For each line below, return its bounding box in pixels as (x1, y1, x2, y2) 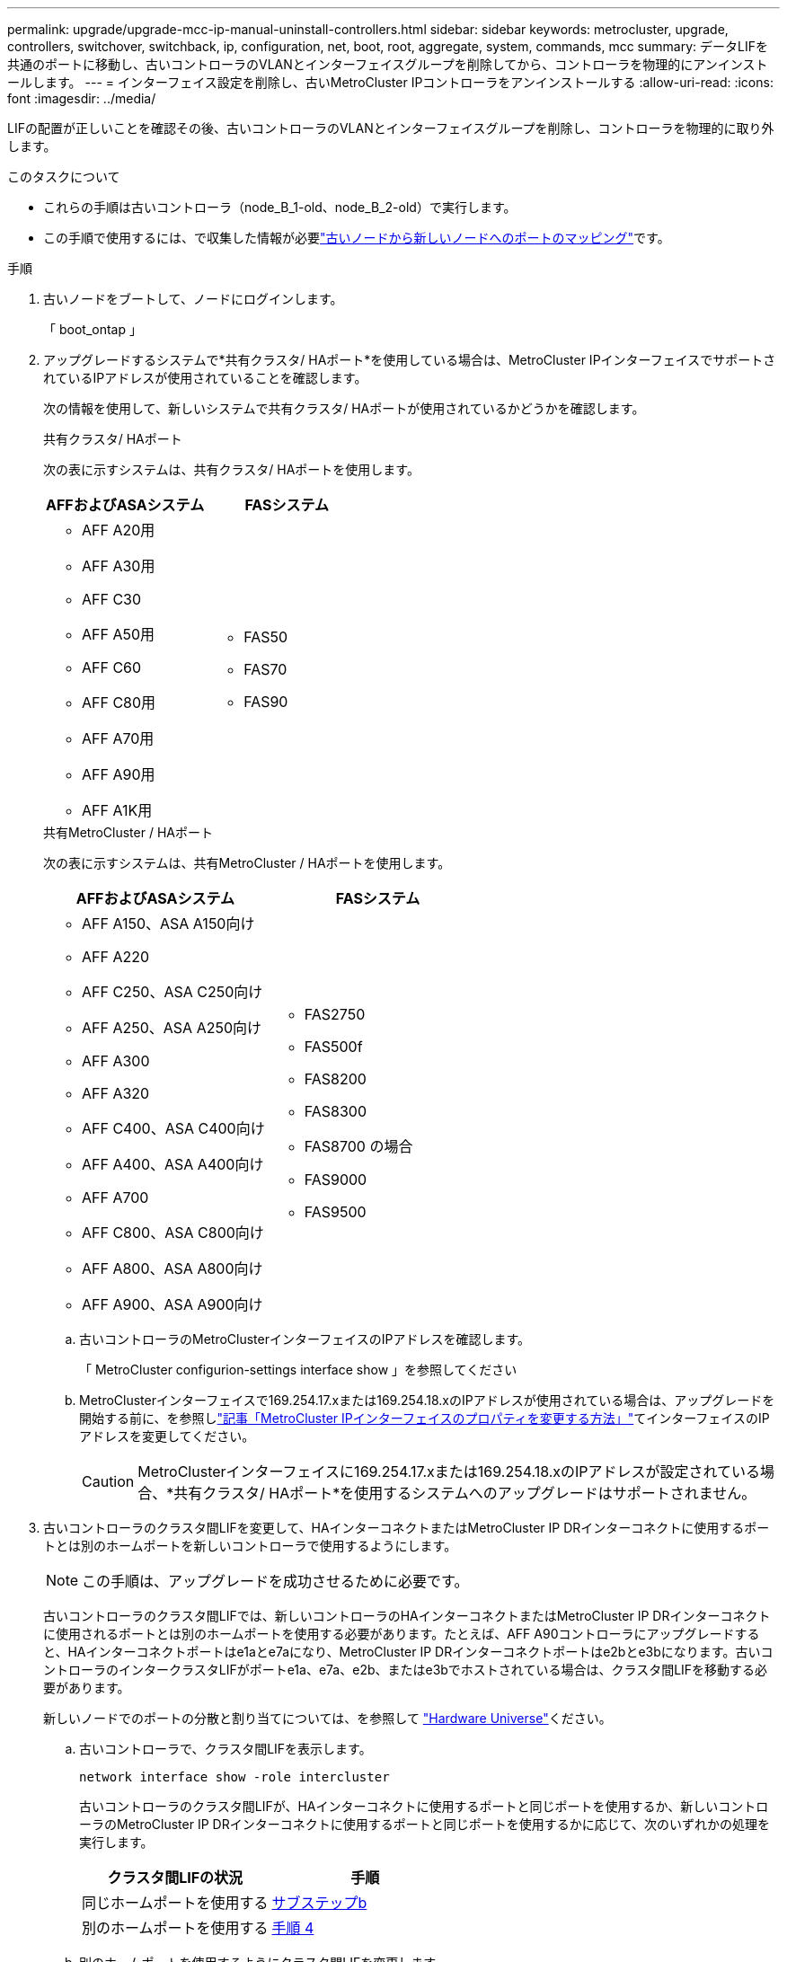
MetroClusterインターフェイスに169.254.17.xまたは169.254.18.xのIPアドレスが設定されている (137, 1463, 761, 1480)
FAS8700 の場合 (304, 1137, 413, 1155)
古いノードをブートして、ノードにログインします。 (43, 291, 343, 306)
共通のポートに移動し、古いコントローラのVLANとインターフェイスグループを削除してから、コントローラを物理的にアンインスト (7, 57, 768, 72)
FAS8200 (304, 1070, 367, 1088)
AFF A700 (82, 1189, 149, 1206)
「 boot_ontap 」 (43, 322, 142, 337)
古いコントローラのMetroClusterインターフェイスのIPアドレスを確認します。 (79, 1331, 531, 1347)
